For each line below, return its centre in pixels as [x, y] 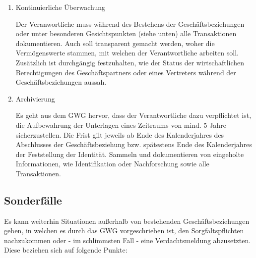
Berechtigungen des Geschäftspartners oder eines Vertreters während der [126, 72]
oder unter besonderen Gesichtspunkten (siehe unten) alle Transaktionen [126, 33]
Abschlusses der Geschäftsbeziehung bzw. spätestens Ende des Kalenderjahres [134, 144]
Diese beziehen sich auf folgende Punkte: [66, 250]
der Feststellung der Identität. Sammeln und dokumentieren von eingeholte [130, 154]
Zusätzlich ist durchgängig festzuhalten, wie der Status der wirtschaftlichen [130, 62]
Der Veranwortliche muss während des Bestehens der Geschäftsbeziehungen [130, 24]
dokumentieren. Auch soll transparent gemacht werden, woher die [115, 43]
